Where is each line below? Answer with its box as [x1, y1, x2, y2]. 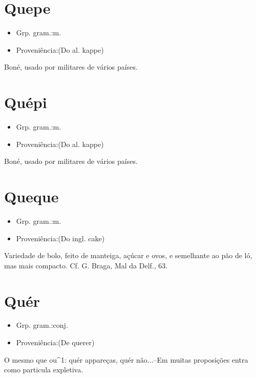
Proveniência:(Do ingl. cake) [16, 233, 105, 243]
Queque [4, 186, 59, 206]
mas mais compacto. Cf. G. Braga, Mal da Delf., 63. [4, 260, 168, 270]
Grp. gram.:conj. [16, 320, 68, 330]
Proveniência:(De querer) [16, 337, 95, 348]
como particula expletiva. [4, 364, 83, 375]
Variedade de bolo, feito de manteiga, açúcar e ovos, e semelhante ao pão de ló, [4, 250, 252, 261]
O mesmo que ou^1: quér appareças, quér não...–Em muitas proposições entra [4, 354, 248, 365]
